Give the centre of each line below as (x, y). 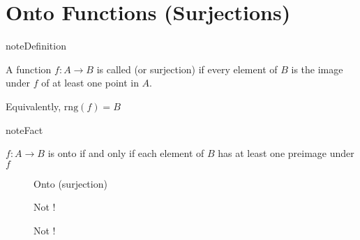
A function (29, 69)
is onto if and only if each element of (126, 153)
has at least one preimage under (286, 153)
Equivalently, (33, 106)
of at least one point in (90, 83)
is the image (317, 69)
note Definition (36, 46)
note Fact (24, 129)
